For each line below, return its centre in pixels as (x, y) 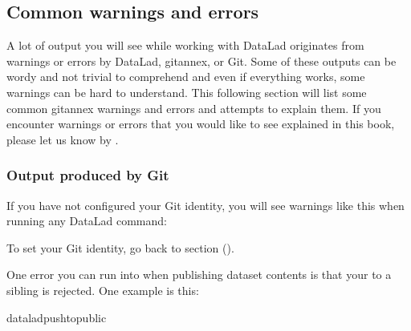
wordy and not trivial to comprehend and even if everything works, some (186, 77)
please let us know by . (63, 139)
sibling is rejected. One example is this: (103, 290)
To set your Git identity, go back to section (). (120, 247)
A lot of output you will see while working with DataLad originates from (185, 45)
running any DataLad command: (87, 221)
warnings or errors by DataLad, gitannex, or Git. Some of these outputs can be (201, 61)
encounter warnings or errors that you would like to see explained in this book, (201, 124)
